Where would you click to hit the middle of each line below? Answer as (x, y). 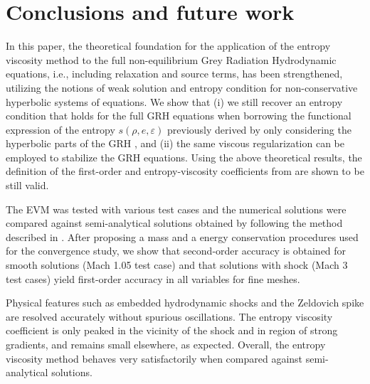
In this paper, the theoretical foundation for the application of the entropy (168, 46)
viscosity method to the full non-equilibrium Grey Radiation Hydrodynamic (171, 59)
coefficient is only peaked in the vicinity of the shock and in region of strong (172, 330)
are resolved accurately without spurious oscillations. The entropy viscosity (169, 316)
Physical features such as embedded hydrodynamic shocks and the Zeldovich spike (185, 303)
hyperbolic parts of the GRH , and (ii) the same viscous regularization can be (175, 143)
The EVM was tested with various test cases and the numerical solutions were (176, 209)
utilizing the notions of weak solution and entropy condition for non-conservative (182, 87)
